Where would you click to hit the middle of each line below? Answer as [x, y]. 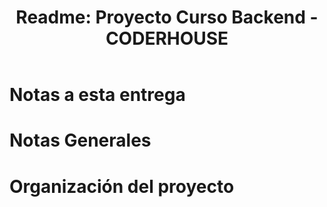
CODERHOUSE [167, 38]
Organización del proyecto [122, 186]
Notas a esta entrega [97, 95]
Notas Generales [80, 140]
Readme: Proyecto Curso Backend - [167, 17]
